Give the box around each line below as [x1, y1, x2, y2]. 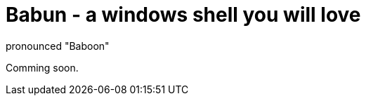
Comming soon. [6, 61, 79, 74]
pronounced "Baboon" [6, 39, 110, 52]
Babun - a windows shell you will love [6, 3, 361, 27]
